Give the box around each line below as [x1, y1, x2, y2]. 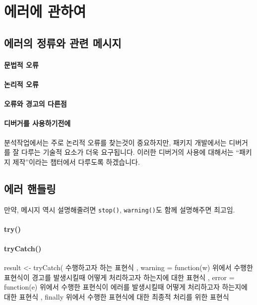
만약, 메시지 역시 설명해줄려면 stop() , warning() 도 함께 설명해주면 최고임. [4, 204, 235, 214]
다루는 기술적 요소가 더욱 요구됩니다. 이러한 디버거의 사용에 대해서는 [21, 147, 234, 157]
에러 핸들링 [4, 181, 56, 196]
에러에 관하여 [4, 1, 86, 21]
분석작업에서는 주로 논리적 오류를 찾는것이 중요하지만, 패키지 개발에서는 [4, 137, 227, 147]
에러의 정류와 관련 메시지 [4, 35, 122, 50]
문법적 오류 [4, 59, 39, 70]
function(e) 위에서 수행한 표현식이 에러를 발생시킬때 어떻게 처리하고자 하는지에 [4, 282, 248, 292]
